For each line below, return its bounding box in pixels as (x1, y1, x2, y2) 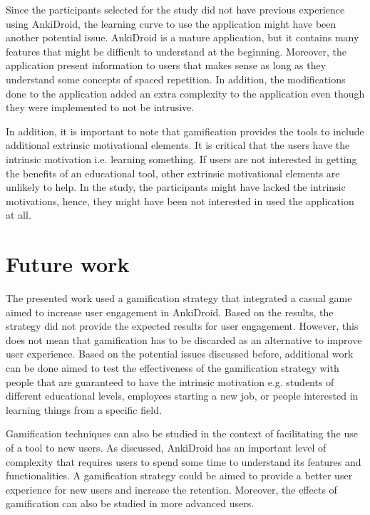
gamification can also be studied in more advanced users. (6, 496, 255, 511)
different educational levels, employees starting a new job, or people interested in (6, 388, 359, 403)
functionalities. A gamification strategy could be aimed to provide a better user (6, 468, 353, 483)
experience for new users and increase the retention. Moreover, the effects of (6, 482, 337, 496)
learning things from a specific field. (6, 402, 162, 417)
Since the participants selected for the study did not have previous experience (6, 2, 345, 16)
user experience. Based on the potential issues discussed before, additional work (6, 346, 354, 361)
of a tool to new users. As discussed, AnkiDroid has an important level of (6, 439, 327, 454)
